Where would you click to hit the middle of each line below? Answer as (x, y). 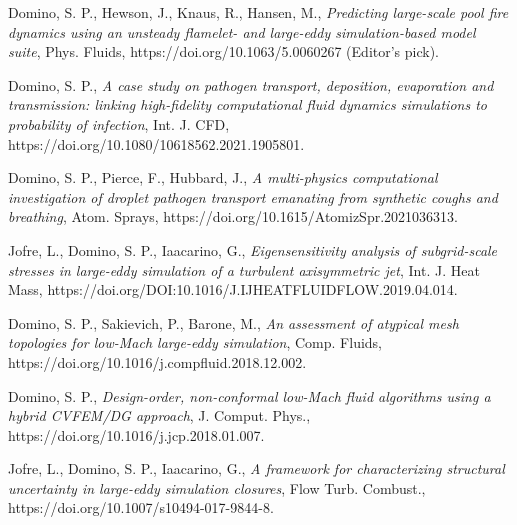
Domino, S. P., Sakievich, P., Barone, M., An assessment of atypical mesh (233, 322)
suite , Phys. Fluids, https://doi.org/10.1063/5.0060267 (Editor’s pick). (224, 51)
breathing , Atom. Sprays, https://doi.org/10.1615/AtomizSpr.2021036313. (233, 216)
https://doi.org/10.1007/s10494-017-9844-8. (141, 507)
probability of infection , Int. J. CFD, (119, 123)
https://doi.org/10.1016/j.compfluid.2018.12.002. (157, 361)
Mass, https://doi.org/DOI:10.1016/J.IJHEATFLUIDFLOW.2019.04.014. (233, 289)
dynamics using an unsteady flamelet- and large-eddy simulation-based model (242, 31)
